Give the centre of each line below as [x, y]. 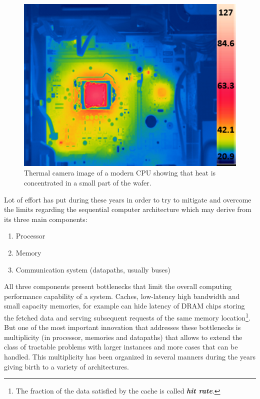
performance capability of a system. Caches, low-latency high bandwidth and [122, 296]
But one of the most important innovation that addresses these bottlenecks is [122, 327]
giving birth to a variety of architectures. [66, 366]
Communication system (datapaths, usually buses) [93, 269]
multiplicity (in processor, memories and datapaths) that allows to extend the [123, 337]
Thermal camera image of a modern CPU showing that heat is [120, 173]
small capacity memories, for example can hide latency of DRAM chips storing [124, 306]
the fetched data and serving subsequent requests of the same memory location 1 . [127, 316]
